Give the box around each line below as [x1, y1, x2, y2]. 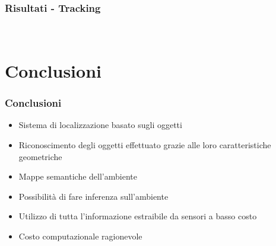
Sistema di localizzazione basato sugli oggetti [18, 119, 182, 131]
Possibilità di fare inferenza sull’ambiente [18, 190, 169, 202]
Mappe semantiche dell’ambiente [18, 170, 137, 183]
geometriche [18, 150, 62, 162]
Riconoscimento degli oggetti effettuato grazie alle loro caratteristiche [18, 139, 271, 151]
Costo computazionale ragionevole [18, 229, 142, 242]
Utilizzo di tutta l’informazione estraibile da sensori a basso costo [18, 210, 257, 222]
